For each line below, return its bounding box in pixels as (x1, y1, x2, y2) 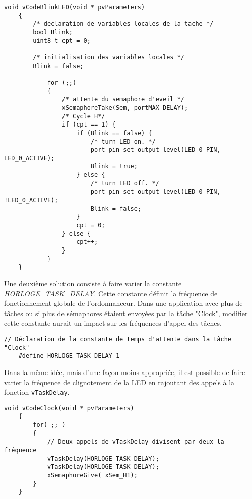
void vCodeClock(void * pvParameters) (4, 404, 134, 412)
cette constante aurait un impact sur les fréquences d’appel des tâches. (4, 318, 222, 328)
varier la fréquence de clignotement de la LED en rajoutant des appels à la (4, 377, 235, 387)
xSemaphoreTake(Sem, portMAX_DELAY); (61, 104, 188, 111)
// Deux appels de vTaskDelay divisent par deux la (47, 438, 224, 446)
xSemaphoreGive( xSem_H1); (47, 472, 138, 479)
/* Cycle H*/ (61, 112, 105, 120)
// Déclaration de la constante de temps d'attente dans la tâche (4, 335, 232, 343)
